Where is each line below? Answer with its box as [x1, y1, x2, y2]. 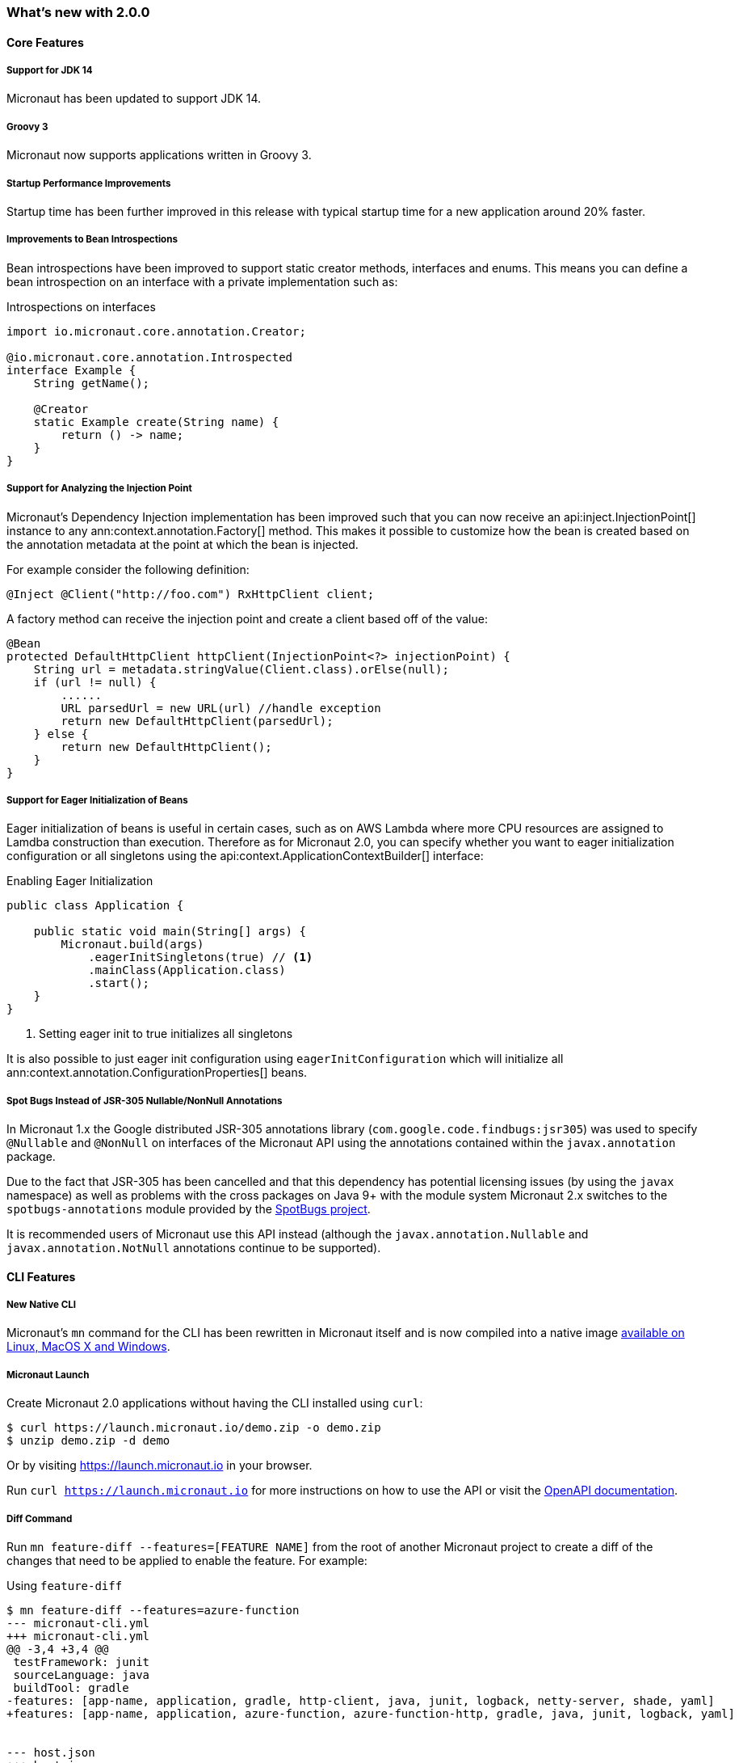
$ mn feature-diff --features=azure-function [6, 1604, 300, 1617]
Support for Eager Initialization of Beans [6, 794, 188, 806]
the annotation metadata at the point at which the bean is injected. [6, 537, 359, 551]
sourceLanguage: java [13, 1668, 150, 1682]
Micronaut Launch [6, 1369, 90, 1381]
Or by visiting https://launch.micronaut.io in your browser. [6, 1458, 313, 1473]
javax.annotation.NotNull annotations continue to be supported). [6, 1241, 381, 1255]
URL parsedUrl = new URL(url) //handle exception [61, 701, 381, 715]
